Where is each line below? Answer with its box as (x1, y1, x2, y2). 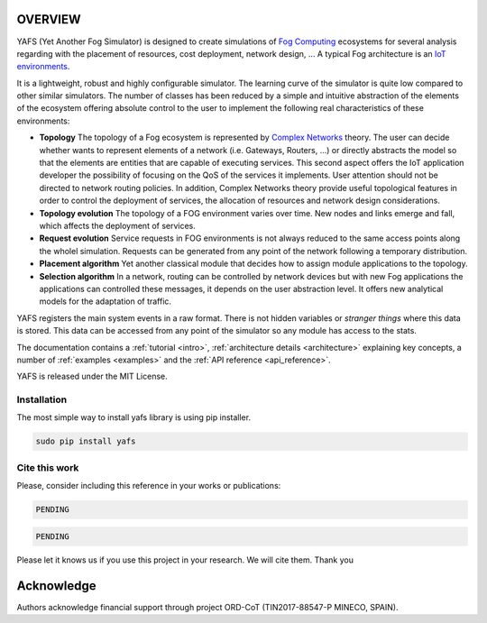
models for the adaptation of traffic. (39, 296, 171, 307)
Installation (16, 393, 68, 406)
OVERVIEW (16, 12, 81, 27)
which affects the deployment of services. (39, 220, 196, 231)
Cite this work (16, 461, 79, 473)
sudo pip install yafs (35, 436, 136, 446)
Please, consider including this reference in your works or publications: (16, 481, 281, 491)
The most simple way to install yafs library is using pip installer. (16, 412, 252, 423)
